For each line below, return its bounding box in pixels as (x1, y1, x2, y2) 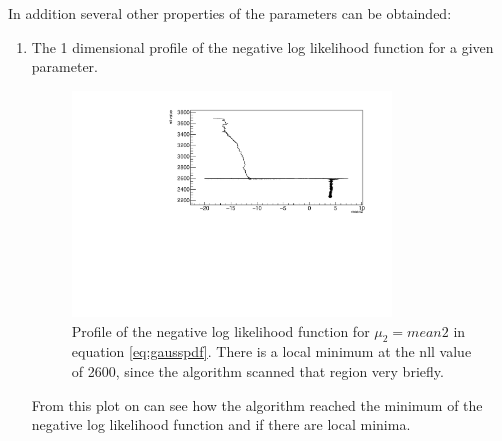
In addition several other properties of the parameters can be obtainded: (8, 3, 452, 23)
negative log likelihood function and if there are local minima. (31, 414, 411, 435)
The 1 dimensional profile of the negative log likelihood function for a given (31, 36, 494, 57)
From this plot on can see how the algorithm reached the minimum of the (31, 394, 483, 415)
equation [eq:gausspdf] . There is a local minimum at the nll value (71, 341, 472, 362)
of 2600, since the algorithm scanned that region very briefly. (71, 361, 444, 382)
